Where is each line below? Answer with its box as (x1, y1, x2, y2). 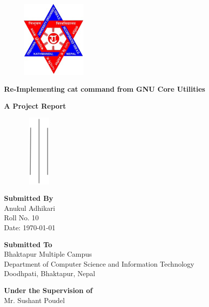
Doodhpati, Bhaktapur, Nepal (4, 268, 96, 279)
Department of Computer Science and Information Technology (4, 258, 195, 269)
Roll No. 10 (4, 212, 39, 223)
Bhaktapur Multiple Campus (4, 249, 92, 259)
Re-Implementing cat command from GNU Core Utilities (4, 84, 206, 94)
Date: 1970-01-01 (4, 222, 56, 232)
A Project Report (4, 100, 66, 111)
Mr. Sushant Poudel (4, 295, 65, 305)
